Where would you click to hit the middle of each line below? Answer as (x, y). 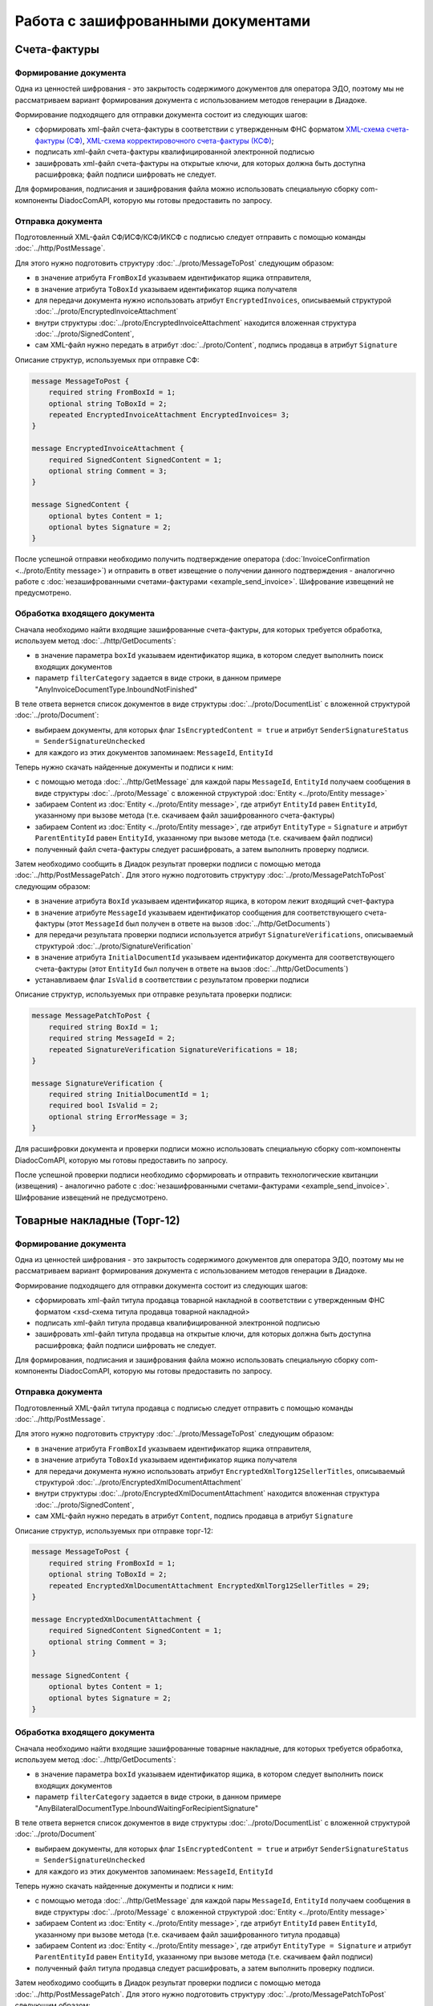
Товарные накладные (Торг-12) (97, 1220)
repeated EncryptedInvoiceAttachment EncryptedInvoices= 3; (169, 415)
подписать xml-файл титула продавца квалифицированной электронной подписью (178, 1322)
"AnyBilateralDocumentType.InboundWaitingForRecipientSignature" (147, 1808)
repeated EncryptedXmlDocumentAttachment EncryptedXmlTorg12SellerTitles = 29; (209, 1586)
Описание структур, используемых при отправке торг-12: (114, 1531)
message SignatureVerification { (97, 1083)
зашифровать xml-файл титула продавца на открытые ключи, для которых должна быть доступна (203, 1334)
